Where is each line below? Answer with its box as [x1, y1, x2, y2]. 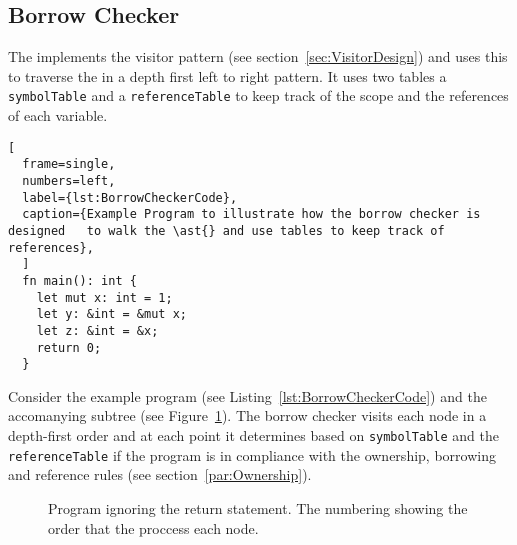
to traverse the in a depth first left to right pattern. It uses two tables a [8, 65, 447, 86]
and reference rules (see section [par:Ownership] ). [8, 464, 312, 485]
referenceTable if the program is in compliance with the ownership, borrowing [8, 444, 496, 465]
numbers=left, [22, 173, 116, 188]
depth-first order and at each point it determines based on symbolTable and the [8, 425, 499, 446]
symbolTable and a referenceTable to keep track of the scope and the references [8, 85, 509, 106]
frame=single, [22, 157, 116, 172]
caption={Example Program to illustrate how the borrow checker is [22, 207, 481, 222]
